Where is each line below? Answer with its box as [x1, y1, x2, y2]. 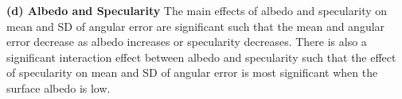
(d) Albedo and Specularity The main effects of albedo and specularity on [6, 2, 388, 18]
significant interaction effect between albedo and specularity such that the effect [6, 48, 396, 65]
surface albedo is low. [6, 79, 111, 96]
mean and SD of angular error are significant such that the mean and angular [6, 17, 385, 34]
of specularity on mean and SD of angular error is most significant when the [6, 64, 378, 81]
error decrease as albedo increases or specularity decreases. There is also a [6, 33, 367, 50]
